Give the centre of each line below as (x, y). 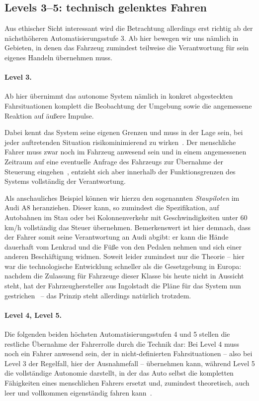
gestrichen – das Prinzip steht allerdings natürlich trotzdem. (98, 295)
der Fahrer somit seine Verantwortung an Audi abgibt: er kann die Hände (117, 237)
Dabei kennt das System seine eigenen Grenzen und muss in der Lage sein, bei (124, 132)
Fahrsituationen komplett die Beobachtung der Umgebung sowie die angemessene (128, 105)
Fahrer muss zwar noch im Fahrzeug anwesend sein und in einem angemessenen (126, 152)
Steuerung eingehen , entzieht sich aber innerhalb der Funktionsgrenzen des (120, 171)
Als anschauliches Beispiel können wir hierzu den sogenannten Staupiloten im (122, 198)
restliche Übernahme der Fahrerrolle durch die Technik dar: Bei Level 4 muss (122, 343)
